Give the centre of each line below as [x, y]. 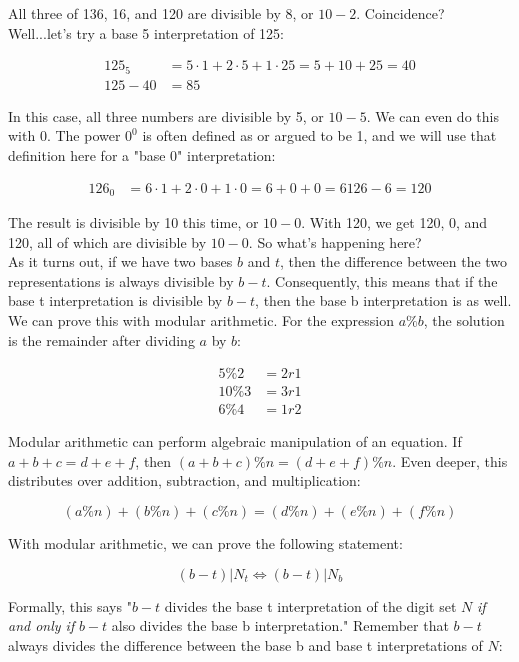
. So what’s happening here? [335, 241]
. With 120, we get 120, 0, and [394, 221]
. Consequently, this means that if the [382, 280]
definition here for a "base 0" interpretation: [142, 154]
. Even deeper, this [450, 460]
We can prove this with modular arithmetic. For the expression [201, 319]
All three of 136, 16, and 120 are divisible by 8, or [161, 13]
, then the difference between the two [393, 261]
